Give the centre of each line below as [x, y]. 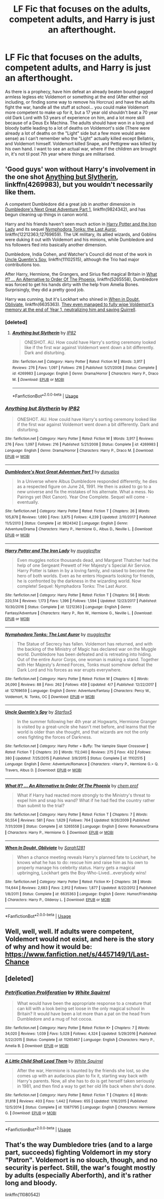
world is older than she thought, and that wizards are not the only [83, 732]
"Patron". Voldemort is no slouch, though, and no [81, 1160]
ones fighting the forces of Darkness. [54, 737]
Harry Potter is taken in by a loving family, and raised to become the [85, 570]
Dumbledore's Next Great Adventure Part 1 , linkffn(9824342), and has [75, 209]
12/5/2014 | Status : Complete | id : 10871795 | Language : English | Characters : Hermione [80, 1107]
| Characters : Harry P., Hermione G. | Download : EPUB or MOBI [59, 832]
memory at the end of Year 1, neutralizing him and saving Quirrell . [71, 310]
